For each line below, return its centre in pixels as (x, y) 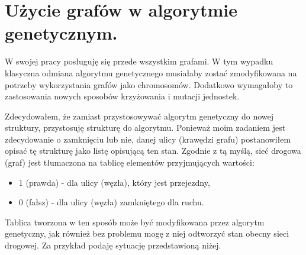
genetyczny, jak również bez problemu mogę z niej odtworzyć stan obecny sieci (147, 233)
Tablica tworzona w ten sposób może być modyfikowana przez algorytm (135, 222)
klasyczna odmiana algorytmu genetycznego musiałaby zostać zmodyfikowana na (151, 72)
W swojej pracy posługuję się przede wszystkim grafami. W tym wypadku (139, 61)
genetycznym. (61, 33)
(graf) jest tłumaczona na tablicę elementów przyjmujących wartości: (130, 162)
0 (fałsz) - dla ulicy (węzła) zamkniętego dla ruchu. (111, 202)
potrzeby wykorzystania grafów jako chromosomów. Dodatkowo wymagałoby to (149, 84)
